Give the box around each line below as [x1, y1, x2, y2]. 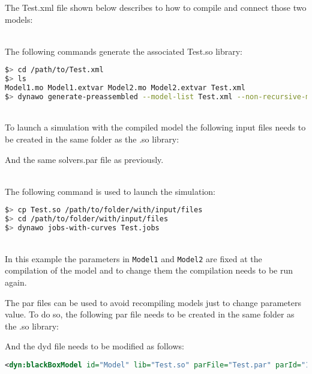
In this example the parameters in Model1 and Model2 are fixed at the [5, 252, 262, 265]
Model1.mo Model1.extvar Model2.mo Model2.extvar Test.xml [5, 84, 245, 93]
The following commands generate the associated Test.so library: [5, 44, 242, 57]
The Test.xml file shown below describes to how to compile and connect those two [5, 1, 307, 13]
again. [5, 275, 27, 288]
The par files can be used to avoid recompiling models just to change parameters [5, 296, 302, 308]
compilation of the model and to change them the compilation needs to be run [5, 264, 293, 277]
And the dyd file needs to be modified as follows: [5, 340, 184, 352]
